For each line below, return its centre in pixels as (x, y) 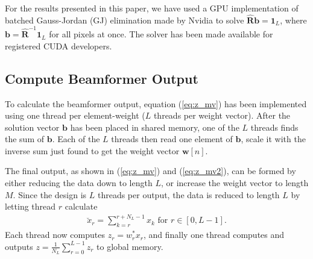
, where (293, 20)
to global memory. (130, 246)
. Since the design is (50, 194)
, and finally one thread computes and (214, 235)
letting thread (30, 206)
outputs (19, 246)
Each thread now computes (55, 235)
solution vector (32, 127)
